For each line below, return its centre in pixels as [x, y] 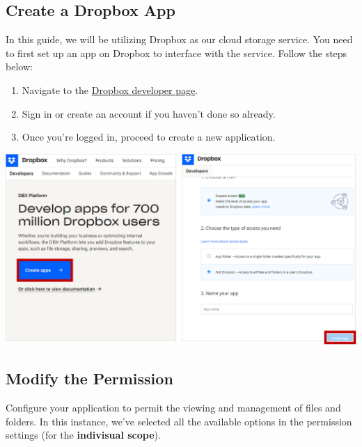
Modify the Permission [89, 378]
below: [19, 66]
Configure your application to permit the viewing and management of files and [173, 408]
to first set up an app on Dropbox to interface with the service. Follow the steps [176, 53]
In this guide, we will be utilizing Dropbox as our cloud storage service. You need [179, 39]
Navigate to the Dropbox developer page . [110, 89]
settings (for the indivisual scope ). [83, 435]
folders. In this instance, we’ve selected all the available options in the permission [179, 421]
